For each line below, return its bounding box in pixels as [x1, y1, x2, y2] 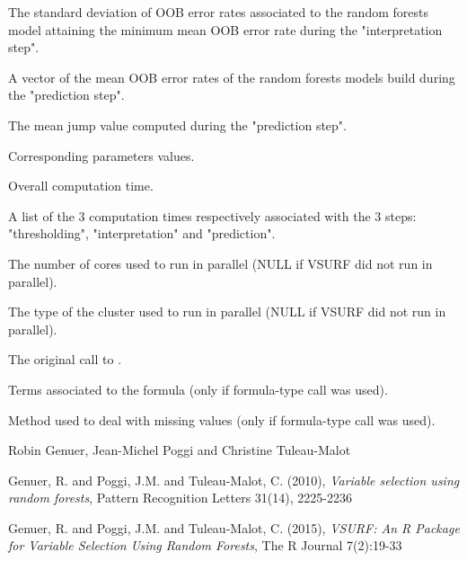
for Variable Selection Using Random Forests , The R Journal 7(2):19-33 [8, 536, 402, 555]
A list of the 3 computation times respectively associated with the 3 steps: [8, 206, 417, 225]
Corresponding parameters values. [8, 146, 195, 165]
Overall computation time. [8, 176, 154, 195]
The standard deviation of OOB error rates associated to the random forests [8, 3, 428, 21]
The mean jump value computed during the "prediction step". [8, 115, 347, 134]
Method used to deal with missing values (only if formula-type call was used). [8, 410, 436, 429]
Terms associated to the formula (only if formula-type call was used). [8, 379, 388, 398]
